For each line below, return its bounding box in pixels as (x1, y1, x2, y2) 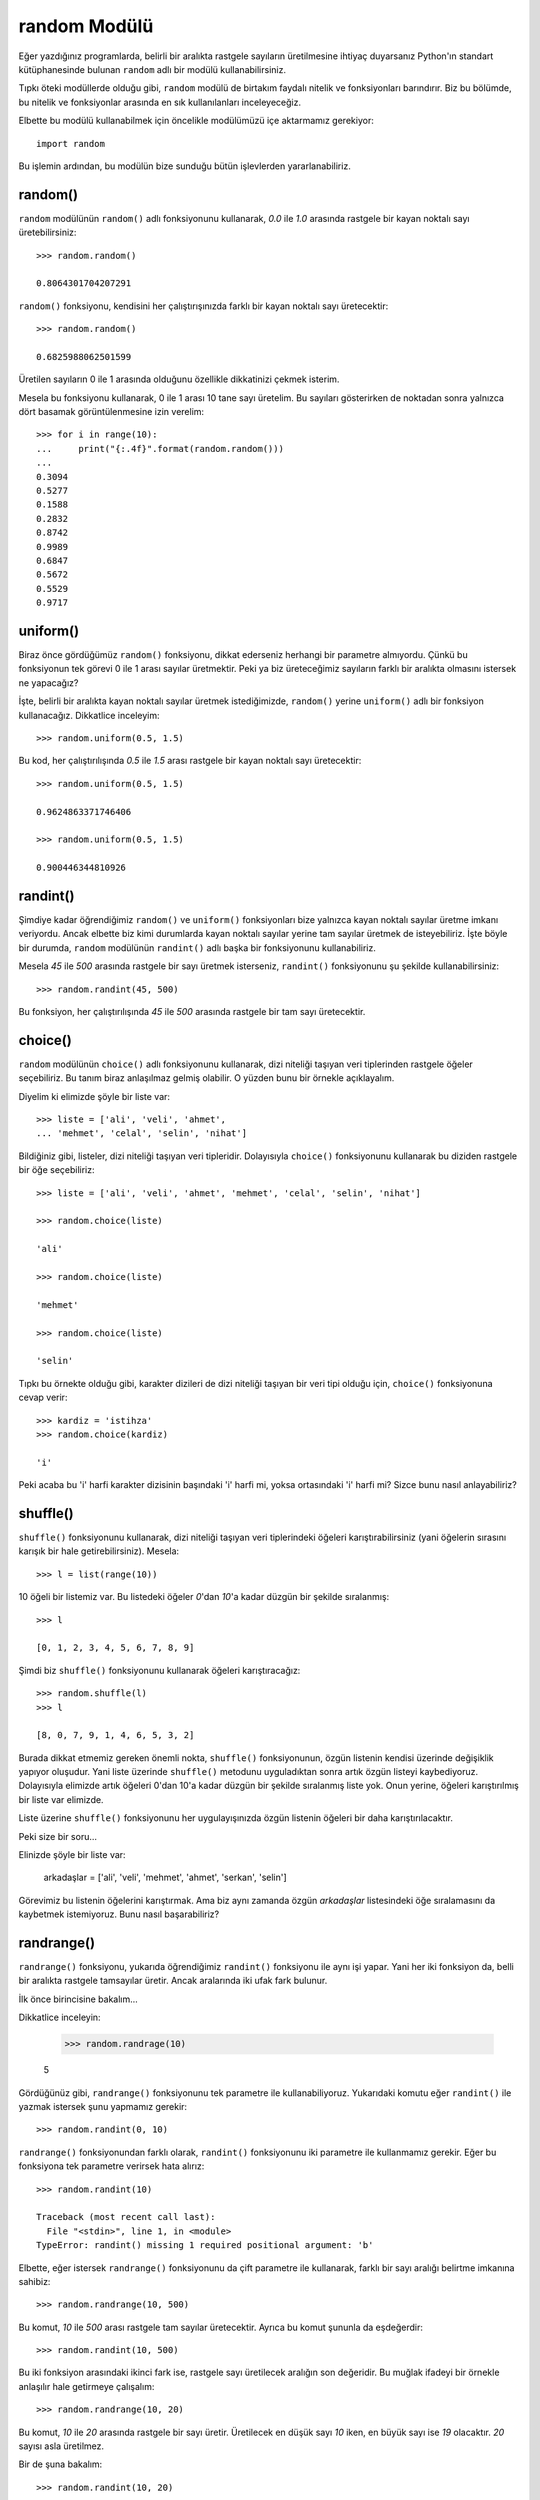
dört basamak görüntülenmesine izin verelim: (18, 406, 205, 418)
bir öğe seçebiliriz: (18, 1164, 95, 1176)
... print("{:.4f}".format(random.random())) (36, 443, 285, 454)
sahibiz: (18, 2275, 51, 2287)
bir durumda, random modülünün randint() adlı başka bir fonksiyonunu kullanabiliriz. (18, 941, 377, 954)
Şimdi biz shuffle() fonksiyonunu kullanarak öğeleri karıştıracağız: (18, 1664, 301, 1676)
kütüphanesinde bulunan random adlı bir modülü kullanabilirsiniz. (18, 63, 287, 75)
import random (36, 138, 105, 149)
